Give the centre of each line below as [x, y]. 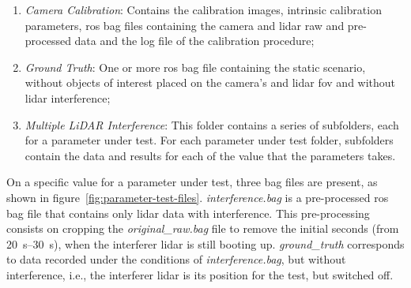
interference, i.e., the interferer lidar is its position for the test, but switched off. [200, 274]
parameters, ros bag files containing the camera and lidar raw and [185, 25]
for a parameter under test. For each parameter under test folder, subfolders [209, 140]
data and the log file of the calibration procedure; [194, 41]
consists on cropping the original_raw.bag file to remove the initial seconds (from [203, 228]
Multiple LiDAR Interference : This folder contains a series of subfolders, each [212, 124]
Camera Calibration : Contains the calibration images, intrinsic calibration [203, 9]
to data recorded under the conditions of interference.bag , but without [176, 259]
